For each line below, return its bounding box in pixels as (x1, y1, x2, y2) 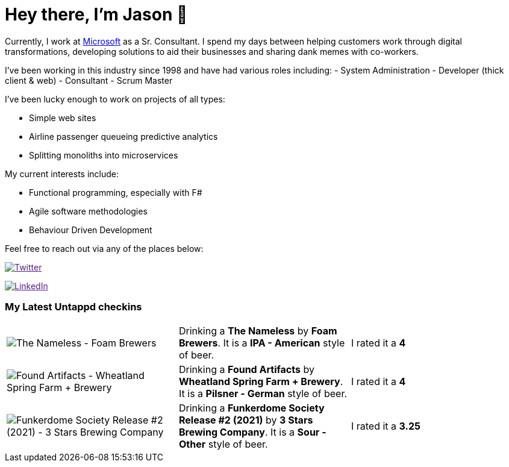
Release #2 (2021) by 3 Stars (178, 413, 313, 426)
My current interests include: (5, 168, 119, 179)
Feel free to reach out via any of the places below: (5, 243, 204, 254)
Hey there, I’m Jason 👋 (5, 4, 188, 25)
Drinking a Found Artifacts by (178, 363, 314, 375)
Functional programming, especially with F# (29, 187, 202, 198)
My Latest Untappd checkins (5, 301, 142, 313)
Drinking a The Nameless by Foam (178, 324, 337, 337)
